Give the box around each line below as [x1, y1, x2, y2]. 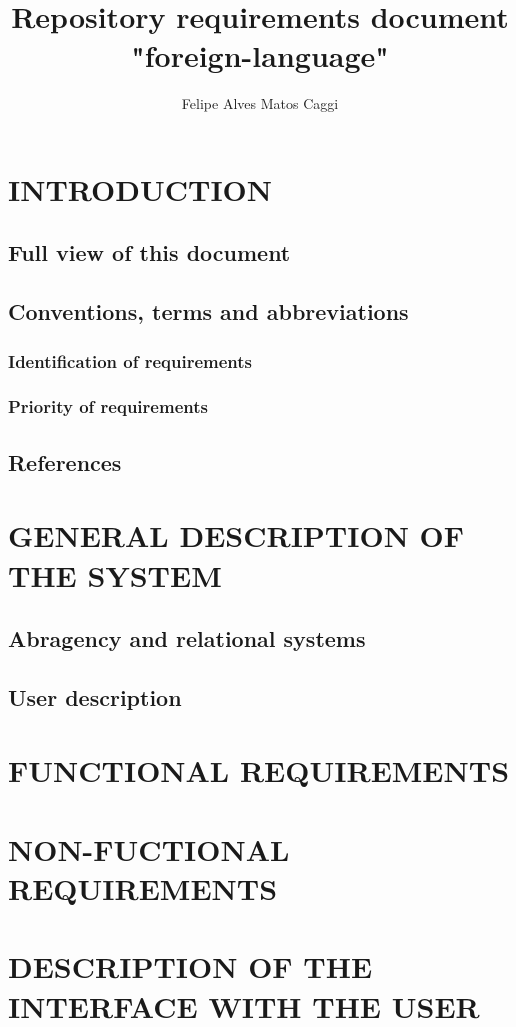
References [8, 446, 122, 477]
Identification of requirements [8, 348, 253, 373]
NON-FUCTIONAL [8, 828, 290, 869]
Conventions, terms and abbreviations [8, 296, 409, 327]
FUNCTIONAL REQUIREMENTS [8, 750, 510, 791]
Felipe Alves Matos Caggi [181, 93, 339, 114]
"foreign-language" [131, 35, 389, 76]
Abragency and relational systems [8, 623, 366, 654]
